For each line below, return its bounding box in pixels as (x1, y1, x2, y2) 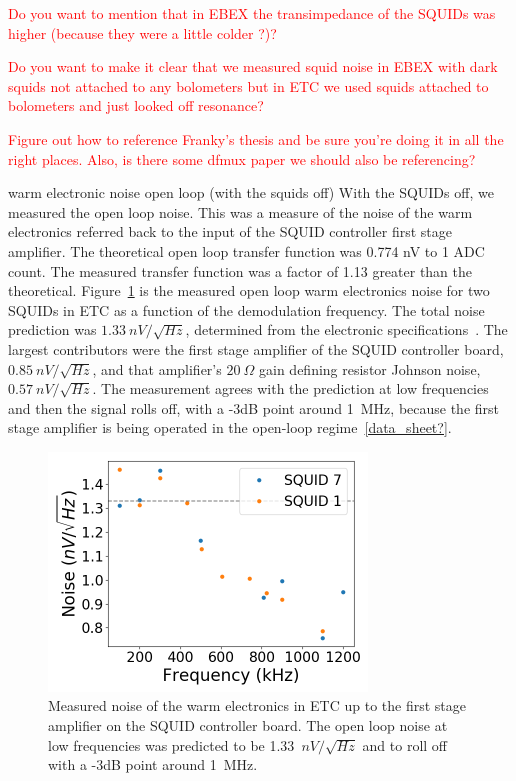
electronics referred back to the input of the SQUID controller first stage (8, 221, 453, 242)
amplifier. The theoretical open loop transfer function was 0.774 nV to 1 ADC (8, 240, 485, 261)
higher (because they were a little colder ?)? (8, 22, 277, 43)
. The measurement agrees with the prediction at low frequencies (92, 378, 489, 399)
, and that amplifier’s (92, 358, 222, 379)
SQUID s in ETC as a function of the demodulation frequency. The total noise (8, 299, 485, 320)
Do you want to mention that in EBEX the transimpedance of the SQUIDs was (8, 3, 496, 23)
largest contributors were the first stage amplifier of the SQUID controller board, (8, 338, 504, 359)
